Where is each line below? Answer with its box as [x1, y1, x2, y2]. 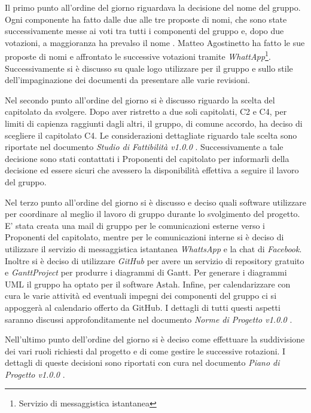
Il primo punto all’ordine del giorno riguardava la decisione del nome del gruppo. [5, 1, 301, 13]
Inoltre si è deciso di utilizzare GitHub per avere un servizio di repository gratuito [5, 254, 304, 267]
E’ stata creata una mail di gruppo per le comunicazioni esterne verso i [5, 219, 265, 231]
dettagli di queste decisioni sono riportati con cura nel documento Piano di [5, 356, 280, 369]
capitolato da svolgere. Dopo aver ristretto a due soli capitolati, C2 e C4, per [5, 105, 287, 118]
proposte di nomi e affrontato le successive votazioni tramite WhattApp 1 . [5, 48, 271, 63]
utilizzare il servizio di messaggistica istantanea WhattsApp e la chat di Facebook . [5, 242, 302, 255]
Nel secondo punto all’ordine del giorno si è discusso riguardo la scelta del [5, 93, 275, 106]
